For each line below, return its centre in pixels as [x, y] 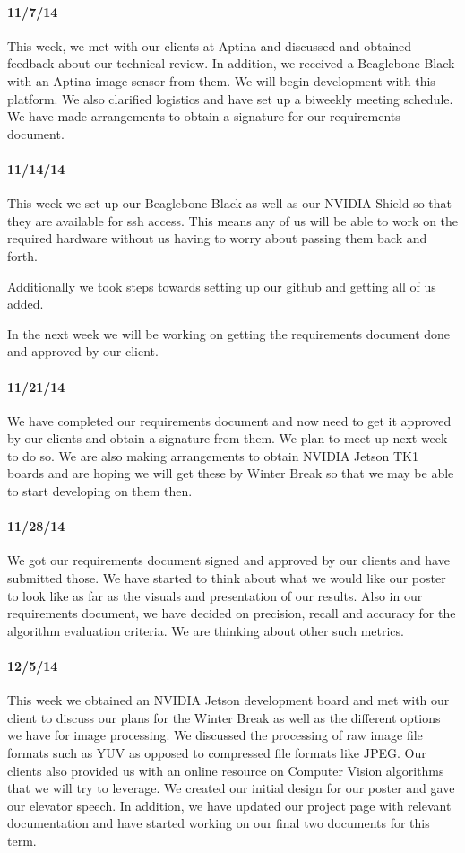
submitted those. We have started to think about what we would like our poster [227, 578]
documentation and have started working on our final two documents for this [219, 823]
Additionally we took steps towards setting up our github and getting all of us [222, 286]
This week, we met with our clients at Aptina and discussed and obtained [210, 45]
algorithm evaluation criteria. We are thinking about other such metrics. [206, 630]
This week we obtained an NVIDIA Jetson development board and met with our [228, 700]
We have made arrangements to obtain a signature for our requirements [204, 116]
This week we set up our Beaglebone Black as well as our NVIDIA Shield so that [230, 203]
